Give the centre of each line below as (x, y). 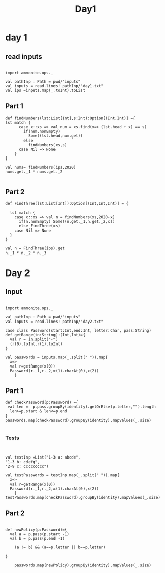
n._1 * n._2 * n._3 (26, 253)
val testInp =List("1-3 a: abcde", (43, 457)
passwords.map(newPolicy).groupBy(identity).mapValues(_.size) (83, 565)
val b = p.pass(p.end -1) (37, 538)
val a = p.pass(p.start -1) (40, 534)
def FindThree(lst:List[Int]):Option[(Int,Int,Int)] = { (67, 203)
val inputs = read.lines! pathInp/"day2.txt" (54, 322)
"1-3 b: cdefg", (22, 462)
